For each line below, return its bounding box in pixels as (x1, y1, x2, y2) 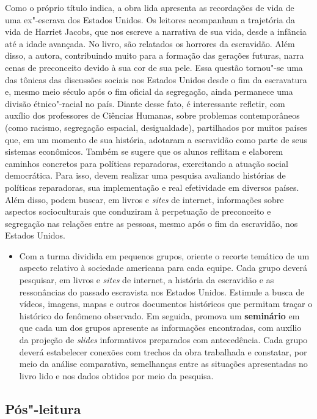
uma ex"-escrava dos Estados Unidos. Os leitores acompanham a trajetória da (5, 13, 296, 26)
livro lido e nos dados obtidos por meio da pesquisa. (19, 369, 214, 382)
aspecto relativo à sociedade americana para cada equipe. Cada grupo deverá (19, 261, 308, 274)
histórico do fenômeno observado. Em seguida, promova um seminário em (19, 309, 300, 322)
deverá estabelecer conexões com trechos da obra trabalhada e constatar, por (19, 345, 307, 358)
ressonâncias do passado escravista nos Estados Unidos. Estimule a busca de (19, 285, 305, 298)
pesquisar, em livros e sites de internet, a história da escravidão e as (19, 273, 274, 286)
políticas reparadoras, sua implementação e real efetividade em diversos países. (5, 180, 299, 193)
